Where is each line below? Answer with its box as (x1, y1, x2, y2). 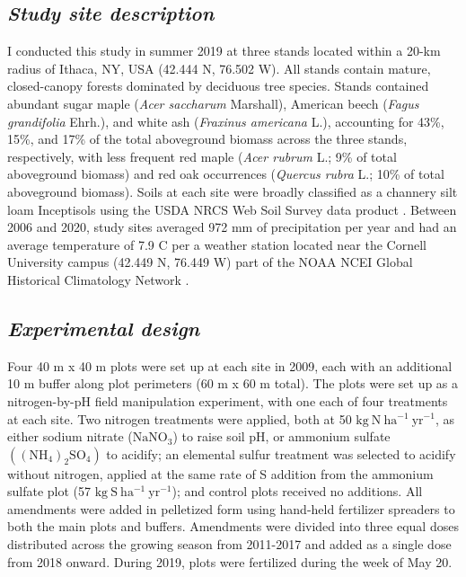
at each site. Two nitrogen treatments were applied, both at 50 (7, 409, 352, 428)
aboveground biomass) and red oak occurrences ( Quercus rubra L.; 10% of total (7, 164, 444, 183)
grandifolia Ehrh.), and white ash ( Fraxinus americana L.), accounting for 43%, (7, 111, 444, 130)
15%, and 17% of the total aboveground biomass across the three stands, (7, 129, 408, 148)
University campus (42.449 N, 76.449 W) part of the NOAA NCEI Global (7, 253, 413, 271)
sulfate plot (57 (7, 482, 92, 501)
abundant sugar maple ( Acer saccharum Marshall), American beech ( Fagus (7, 93, 419, 112)
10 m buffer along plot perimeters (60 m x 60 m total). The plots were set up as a (7, 374, 459, 393)
